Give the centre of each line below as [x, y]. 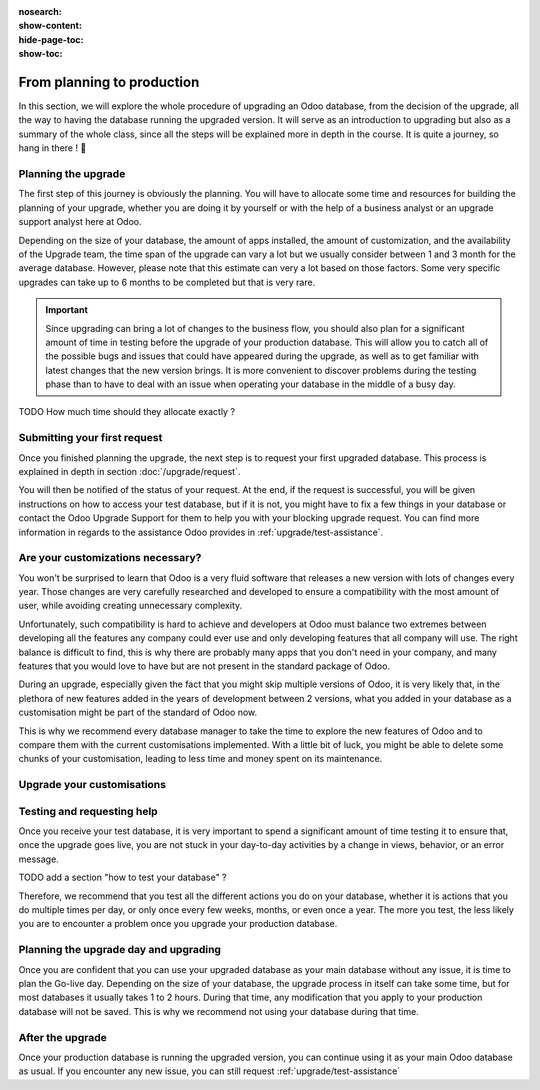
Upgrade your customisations [92, 785]
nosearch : [40, 11]
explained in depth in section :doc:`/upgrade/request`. [129, 471]
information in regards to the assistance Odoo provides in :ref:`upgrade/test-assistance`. [201, 532]
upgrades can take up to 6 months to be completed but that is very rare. [167, 282]
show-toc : [40, 54]
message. [38, 859]
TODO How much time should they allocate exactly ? [126, 412]
